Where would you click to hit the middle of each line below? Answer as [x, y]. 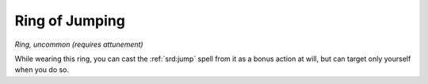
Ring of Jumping [70, 21]
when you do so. [42, 70]
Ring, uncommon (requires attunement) [79, 44]
